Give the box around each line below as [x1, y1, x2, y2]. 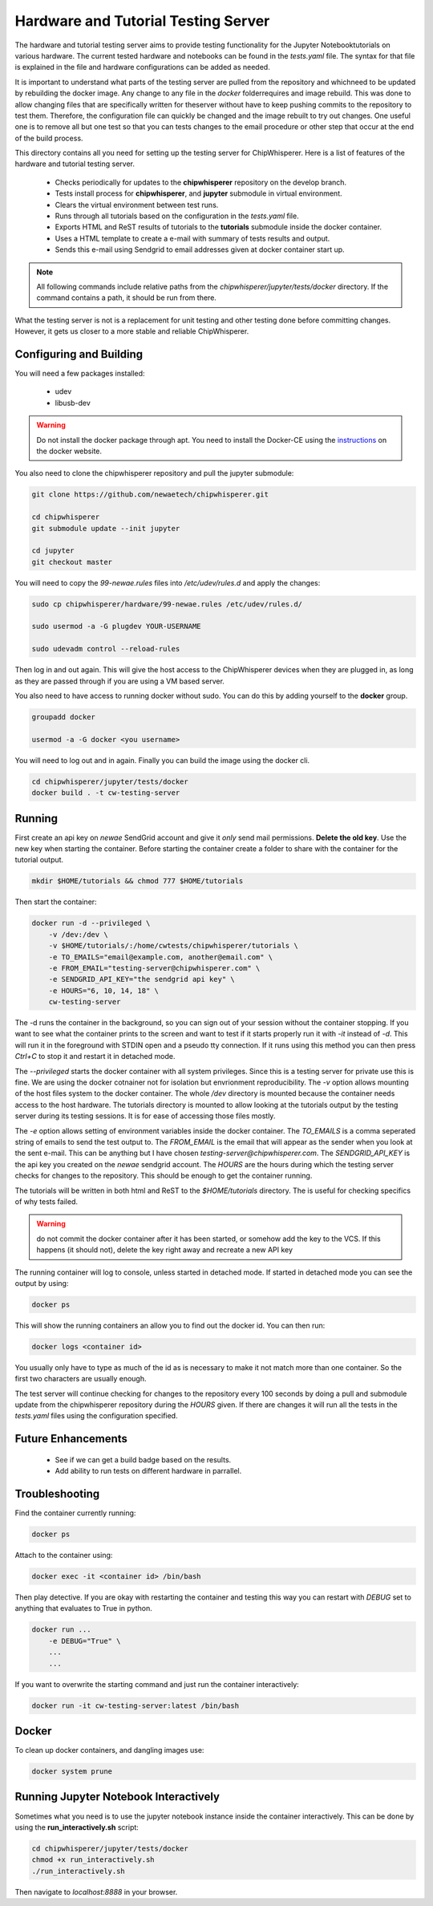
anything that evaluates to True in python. [14, 1604, 152, 1613]
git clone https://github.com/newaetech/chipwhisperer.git [31, 490, 269, 499]
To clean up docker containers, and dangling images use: [14, 1746, 204, 1755]
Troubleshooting [14, 1487, 100, 1501]
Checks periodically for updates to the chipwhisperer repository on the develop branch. [55, 177, 347, 187]
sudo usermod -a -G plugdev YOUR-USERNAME [31, 622, 201, 631]
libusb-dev [55, 398, 91, 408]
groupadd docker [31, 712, 96, 721]
